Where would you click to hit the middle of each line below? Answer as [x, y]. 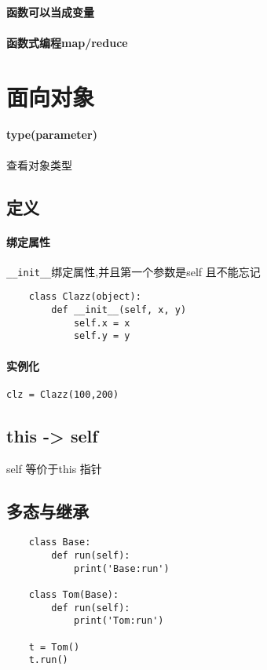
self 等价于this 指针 [54, 468]
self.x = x [102, 323]
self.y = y [102, 336]
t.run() [48, 660]
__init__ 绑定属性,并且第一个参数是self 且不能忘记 [133, 271]
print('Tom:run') [119, 621]
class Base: [60, 543]
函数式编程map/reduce [67, 42]
